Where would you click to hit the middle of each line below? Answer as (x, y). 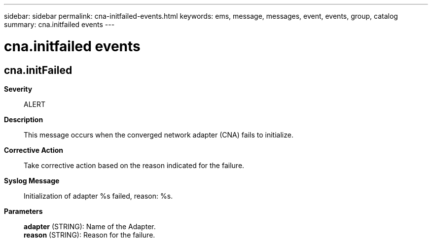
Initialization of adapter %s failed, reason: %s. (98, 196)
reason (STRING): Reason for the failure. (90, 235)
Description (24, 119)
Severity (18, 89)
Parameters (23, 211)
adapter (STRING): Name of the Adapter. (90, 226)
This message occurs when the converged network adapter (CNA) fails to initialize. (159, 135)
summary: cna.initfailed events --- (59, 24)
